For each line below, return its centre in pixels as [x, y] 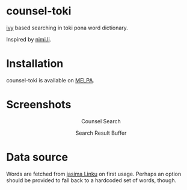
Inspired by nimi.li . [29, 39]
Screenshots [39, 105]
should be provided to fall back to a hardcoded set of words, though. [91, 180]
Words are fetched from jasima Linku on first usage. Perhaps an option [94, 174]
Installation [35, 64]
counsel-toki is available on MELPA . [51, 80]
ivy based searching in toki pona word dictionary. [67, 28]
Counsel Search [101, 121]
